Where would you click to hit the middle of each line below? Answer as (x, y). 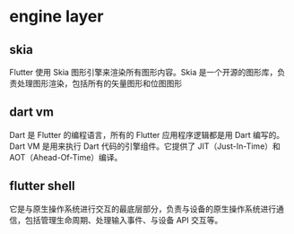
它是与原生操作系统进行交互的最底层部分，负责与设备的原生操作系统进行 (143, 209)
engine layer (56, 17)
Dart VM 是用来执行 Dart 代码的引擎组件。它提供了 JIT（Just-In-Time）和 (145, 146)
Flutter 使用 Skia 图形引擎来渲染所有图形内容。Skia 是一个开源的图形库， (143, 72)
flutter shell (42, 186)
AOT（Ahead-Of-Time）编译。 (66, 157)
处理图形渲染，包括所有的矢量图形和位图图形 (99, 83)
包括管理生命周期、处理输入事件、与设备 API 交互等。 (124, 220)
